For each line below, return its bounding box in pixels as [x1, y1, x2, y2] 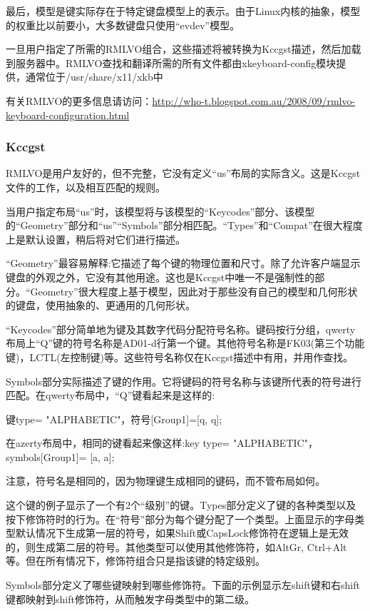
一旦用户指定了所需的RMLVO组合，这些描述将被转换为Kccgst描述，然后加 [6, 41, 351, 56]
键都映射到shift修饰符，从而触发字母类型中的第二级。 [6, 591, 255, 606]
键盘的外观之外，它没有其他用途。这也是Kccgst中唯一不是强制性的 [6, 269, 315, 284]
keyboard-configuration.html [6, 107, 130, 122]
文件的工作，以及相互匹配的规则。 [6, 179, 165, 194]
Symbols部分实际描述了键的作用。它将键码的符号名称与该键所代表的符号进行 [6, 373, 362, 388]
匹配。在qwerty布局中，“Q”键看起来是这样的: [6, 388, 215, 403]
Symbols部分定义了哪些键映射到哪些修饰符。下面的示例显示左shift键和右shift [6, 577, 360, 592]
